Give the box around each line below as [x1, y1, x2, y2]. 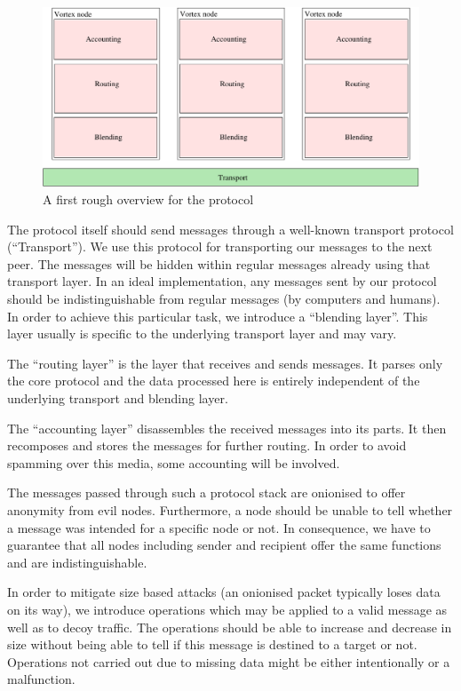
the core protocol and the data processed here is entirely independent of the [7, 371, 420, 390]
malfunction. [7, 670, 76, 688]
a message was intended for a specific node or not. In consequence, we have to [7, 518, 431, 536]
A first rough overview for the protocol [43, 190, 254, 209]
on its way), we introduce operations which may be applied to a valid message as [7, 600, 448, 618]
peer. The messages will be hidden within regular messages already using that [7, 254, 431, 273]
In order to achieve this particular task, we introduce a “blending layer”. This [7, 306, 428, 325]
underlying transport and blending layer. [7, 389, 228, 407]
